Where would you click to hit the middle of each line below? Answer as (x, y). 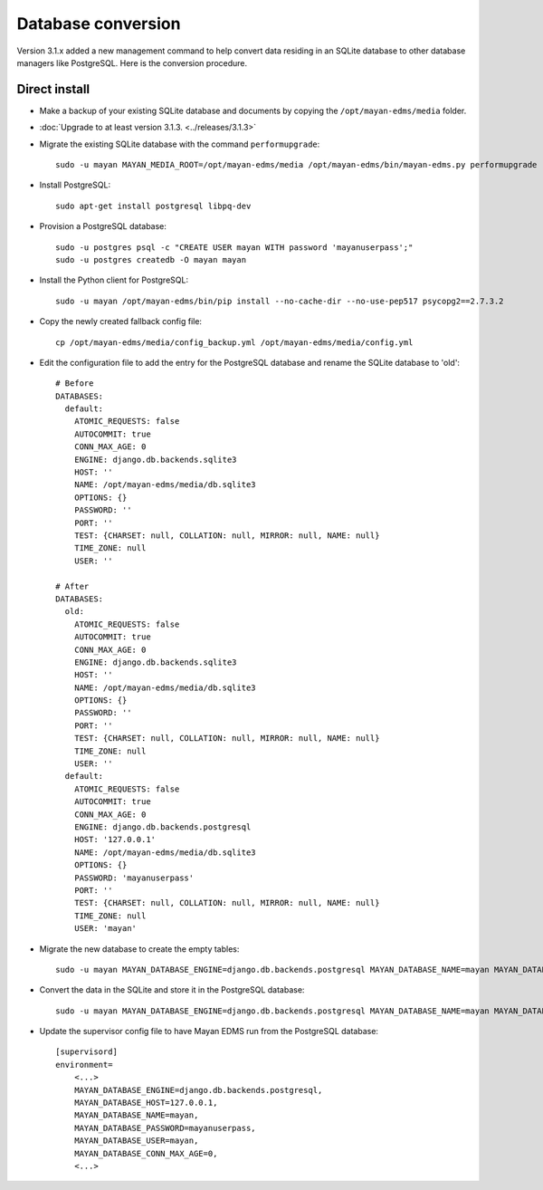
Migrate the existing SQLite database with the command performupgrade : (180, 144)
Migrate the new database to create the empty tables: (139, 949)
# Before (75, 384)
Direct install (53, 89)
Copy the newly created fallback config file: (121, 321)
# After (72, 586)
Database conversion (99, 24)
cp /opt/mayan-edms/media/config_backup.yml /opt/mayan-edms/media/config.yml (234, 342)
